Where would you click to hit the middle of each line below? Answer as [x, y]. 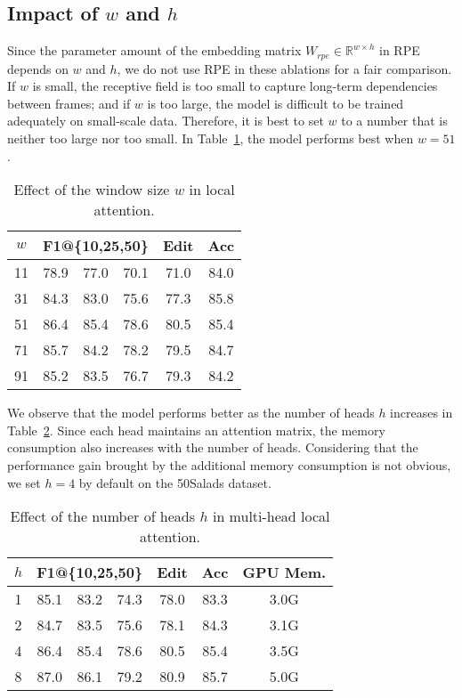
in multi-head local [271, 516]
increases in [421, 413]
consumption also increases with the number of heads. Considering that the [213, 447]
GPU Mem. [284, 572]
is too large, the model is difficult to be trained [276, 103]
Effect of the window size [92, 190]
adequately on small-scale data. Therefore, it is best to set [166, 121]
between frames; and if [69, 103]
